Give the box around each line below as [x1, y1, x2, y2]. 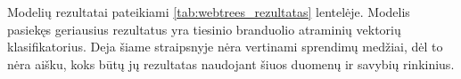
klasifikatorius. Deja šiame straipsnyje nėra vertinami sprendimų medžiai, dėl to [7, 37, 443, 56]
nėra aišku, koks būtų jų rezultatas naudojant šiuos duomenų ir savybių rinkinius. [7, 54, 455, 73]
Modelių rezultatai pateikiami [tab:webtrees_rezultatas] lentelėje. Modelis [7, 3, 410, 20]
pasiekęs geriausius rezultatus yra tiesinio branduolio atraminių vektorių [7, 20, 401, 38]
